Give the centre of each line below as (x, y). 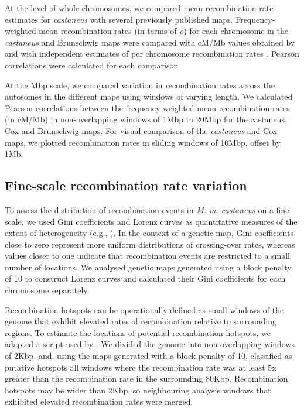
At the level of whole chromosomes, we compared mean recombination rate (139, 8)
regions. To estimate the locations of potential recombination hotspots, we (138, 332)
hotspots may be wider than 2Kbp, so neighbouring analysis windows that (138, 390)
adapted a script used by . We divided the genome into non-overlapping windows (150, 344)
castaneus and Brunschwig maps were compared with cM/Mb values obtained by (150, 42)
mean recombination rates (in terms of (108, 31)
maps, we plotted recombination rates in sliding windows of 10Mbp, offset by (143, 142)
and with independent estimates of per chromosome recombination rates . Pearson (152, 54)
